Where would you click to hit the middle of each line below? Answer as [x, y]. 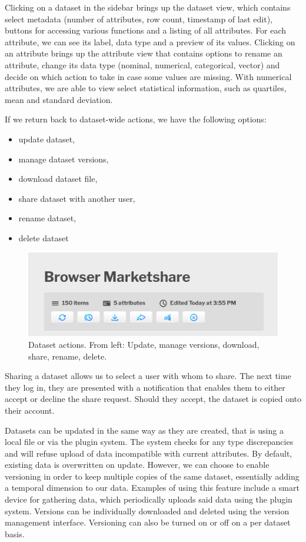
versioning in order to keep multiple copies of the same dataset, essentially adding [152, 476]
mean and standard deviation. [59, 99]
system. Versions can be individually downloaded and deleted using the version [147, 511]
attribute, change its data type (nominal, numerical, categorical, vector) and [142, 64]
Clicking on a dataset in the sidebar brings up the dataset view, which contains [148, 7]
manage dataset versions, [64, 159]
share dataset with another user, [77, 198]
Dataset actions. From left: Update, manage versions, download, [144, 344]
